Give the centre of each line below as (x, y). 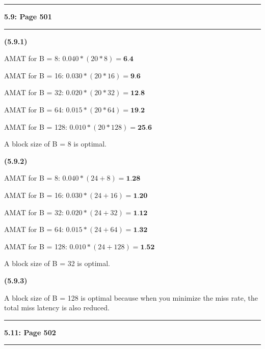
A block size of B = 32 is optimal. (57, 263)
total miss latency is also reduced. (57, 308)
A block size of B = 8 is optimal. (55, 144)
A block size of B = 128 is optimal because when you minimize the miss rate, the (131, 297)
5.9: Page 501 (28, 16)
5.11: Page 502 (30, 332)
